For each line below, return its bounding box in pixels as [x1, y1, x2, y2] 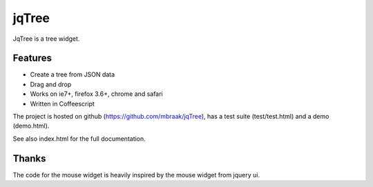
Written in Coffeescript [30, 99, 95, 108]
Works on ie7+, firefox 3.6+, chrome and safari [30, 90, 164, 98]
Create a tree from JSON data [30, 70, 115, 79]
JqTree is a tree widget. [12, 35, 80, 43]
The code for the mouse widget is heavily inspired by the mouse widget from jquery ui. [12, 170, 260, 179]
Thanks [12, 152, 46, 164]
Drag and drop [30, 80, 72, 88]
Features [12, 52, 52, 64]
